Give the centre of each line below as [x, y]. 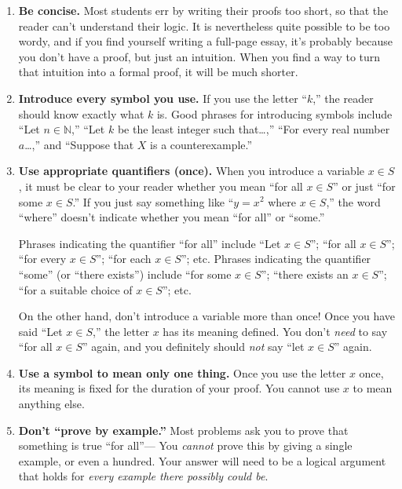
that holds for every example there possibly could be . [143, 476]
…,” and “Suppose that [79, 144]
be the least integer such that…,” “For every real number [254, 129]
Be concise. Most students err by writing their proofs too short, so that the [203, 10]
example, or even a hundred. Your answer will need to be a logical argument [202, 460]
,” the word [353, 201]
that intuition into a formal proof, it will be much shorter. [158, 72]
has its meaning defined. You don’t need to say [275, 331]
